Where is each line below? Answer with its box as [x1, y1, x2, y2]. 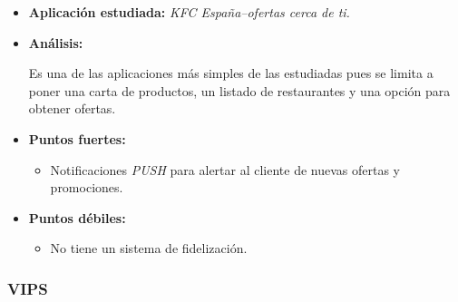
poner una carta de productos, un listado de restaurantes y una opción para [28, 81, 451, 100]
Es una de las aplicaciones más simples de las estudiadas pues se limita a [28, 63, 434, 83]
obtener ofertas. [28, 99, 116, 118]
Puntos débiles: [28, 208, 126, 227]
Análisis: [28, 33, 83, 52]
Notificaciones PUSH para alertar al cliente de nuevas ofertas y [50, 160, 401, 179]
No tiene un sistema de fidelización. [50, 239, 248, 258]
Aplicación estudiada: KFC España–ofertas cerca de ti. [28, 3, 350, 21]
